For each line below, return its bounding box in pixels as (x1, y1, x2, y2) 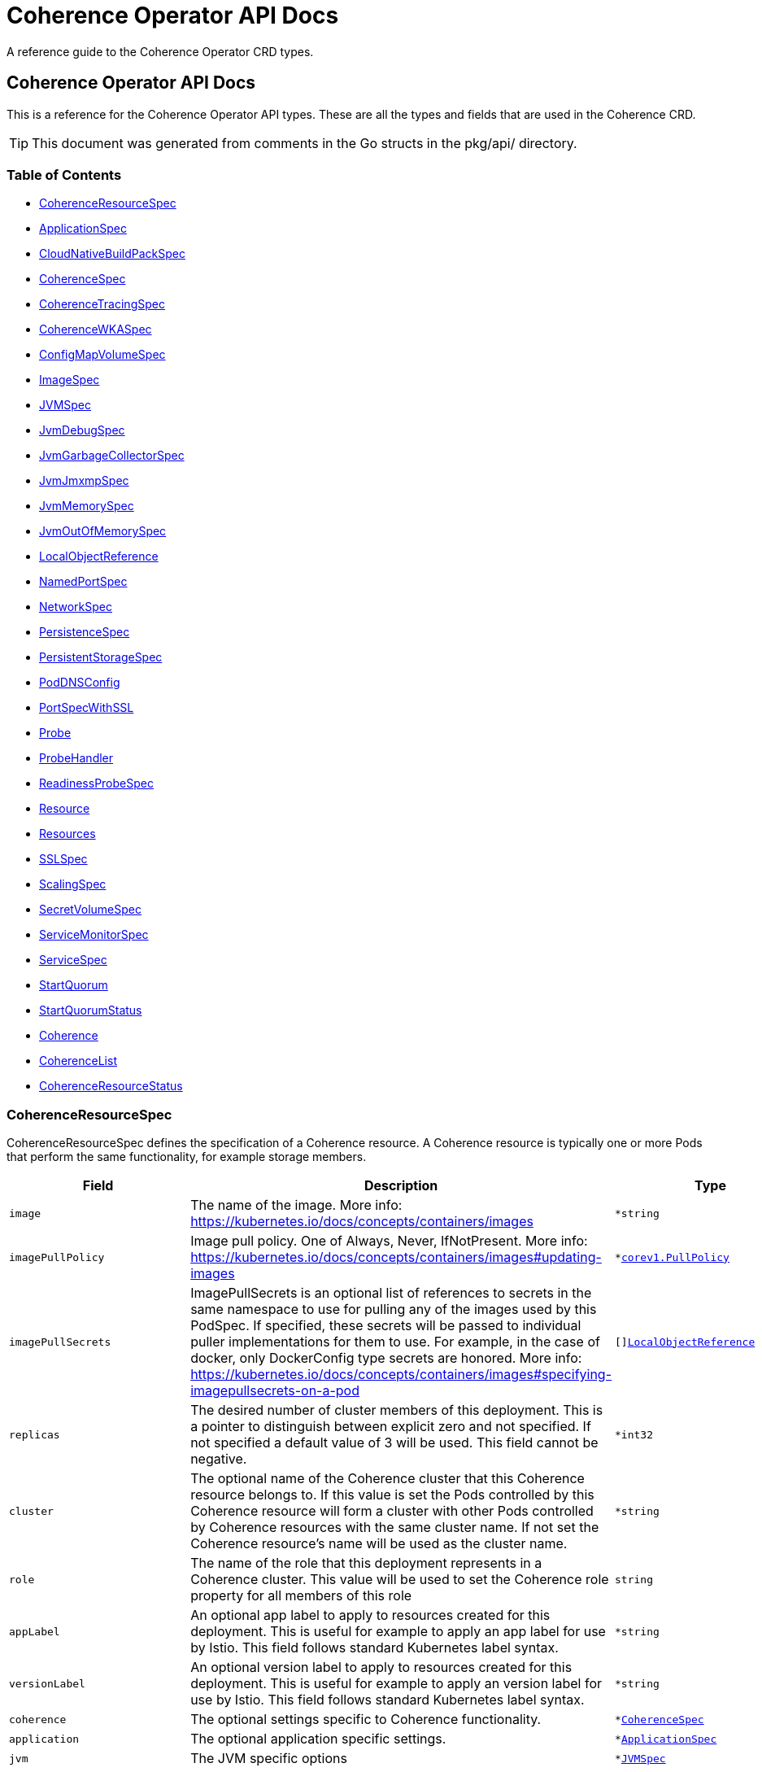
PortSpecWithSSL (39, 701, 134, 715)
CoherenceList (39, 1054, 117, 1068)
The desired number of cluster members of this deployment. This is (190, 1402, 603, 1419)
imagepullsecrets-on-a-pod (190, 1382, 359, 1399)
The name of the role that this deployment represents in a (190, 1555, 542, 1572)
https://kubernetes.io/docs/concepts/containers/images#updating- (190, 1249, 602, 1266)
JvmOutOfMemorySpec (39, 524, 167, 539)
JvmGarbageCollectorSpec (39, 448, 185, 463)
